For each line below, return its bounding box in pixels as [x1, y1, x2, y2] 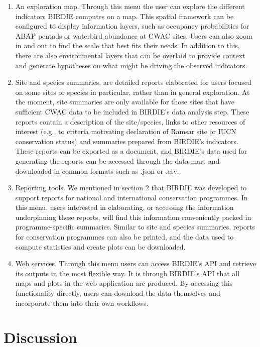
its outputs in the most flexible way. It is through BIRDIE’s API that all [15, 268, 240, 278]
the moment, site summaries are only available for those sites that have [15, 96, 234, 107]
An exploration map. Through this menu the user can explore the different [15, 1, 245, 11]
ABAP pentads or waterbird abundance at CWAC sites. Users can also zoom [15, 30, 252, 41]
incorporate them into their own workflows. [15, 297, 149, 308]
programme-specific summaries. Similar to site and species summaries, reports [15, 221, 255, 232]
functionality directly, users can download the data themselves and [15, 288, 220, 298]
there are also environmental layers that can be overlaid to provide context [15, 50, 245, 60]
